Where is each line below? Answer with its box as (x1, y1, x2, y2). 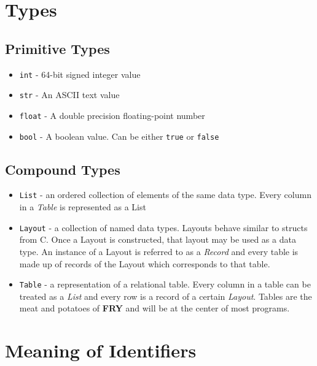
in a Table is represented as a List (19, 200, 146, 213)
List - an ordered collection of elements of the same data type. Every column (19, 188, 311, 201)
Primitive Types (5, 39, 110, 58)
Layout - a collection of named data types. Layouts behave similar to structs (19, 221, 308, 234)
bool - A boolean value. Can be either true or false (19, 129, 219, 142)
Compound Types (5, 159, 120, 178)
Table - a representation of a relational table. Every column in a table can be (19, 278, 311, 291)
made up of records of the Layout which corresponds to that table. (19, 257, 270, 270)
